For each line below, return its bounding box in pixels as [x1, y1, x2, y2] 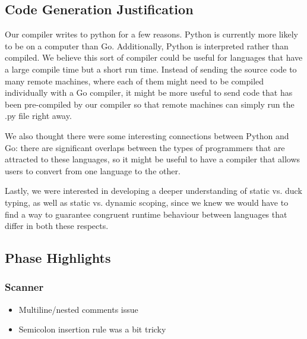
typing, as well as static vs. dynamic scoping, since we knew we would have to [5, 196, 289, 208]
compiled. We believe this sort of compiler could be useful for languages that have [5, 51, 303, 64]
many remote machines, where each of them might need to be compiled [5, 74, 264, 87]
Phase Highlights [5, 249, 111, 267]
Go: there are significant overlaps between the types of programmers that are [5, 141, 285, 153]
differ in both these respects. [5, 219, 109, 232]
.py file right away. [5, 109, 72, 122]
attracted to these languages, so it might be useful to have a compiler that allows [5, 153, 300, 165]
